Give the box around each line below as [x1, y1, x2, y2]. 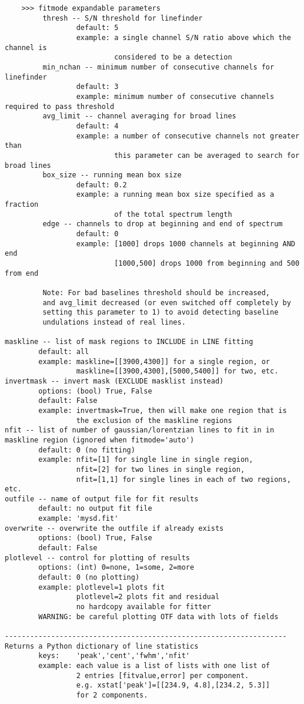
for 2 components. [76, 690, 148, 699]
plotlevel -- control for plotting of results [5, 553, 190, 562]
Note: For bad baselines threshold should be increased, [42, 289, 270, 298]
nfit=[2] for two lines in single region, [76, 465, 245, 474]
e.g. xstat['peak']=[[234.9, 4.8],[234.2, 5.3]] [76, 681, 270, 690]
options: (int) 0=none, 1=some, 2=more [38, 563, 195, 572]
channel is [5, 43, 47, 52]
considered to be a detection [114, 53, 232, 62]
